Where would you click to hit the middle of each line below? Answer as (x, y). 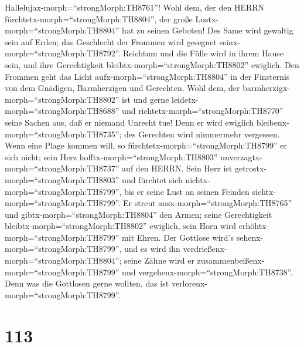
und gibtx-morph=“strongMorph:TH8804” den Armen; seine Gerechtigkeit (139, 214)
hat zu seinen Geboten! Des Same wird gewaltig (208, 30)
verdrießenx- (205, 249)
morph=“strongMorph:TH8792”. (63, 53)
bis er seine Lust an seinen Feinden (187, 191)
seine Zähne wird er (159, 260)
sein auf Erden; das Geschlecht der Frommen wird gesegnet (111, 41)
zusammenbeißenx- (231, 260)
